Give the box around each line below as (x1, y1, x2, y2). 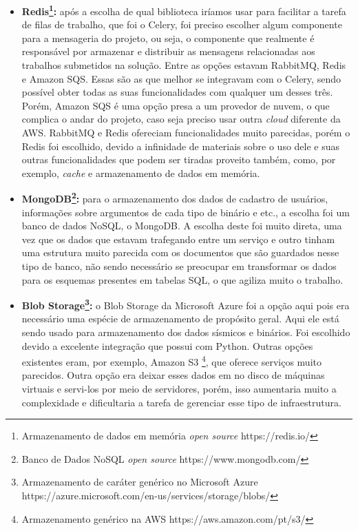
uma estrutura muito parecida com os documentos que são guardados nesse (21, 245, 339, 260)
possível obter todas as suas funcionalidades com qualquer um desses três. (21, 85, 333, 99)
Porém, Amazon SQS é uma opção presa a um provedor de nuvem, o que (21, 98, 330, 112)
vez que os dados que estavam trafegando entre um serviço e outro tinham (21, 231, 335, 246)
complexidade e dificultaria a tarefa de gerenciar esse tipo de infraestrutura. (21, 395, 341, 409)
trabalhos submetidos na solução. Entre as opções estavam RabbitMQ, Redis (21, 58, 346, 72)
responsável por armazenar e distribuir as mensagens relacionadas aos (21, 44, 315, 59)
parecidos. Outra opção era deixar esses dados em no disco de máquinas (21, 368, 325, 382)
